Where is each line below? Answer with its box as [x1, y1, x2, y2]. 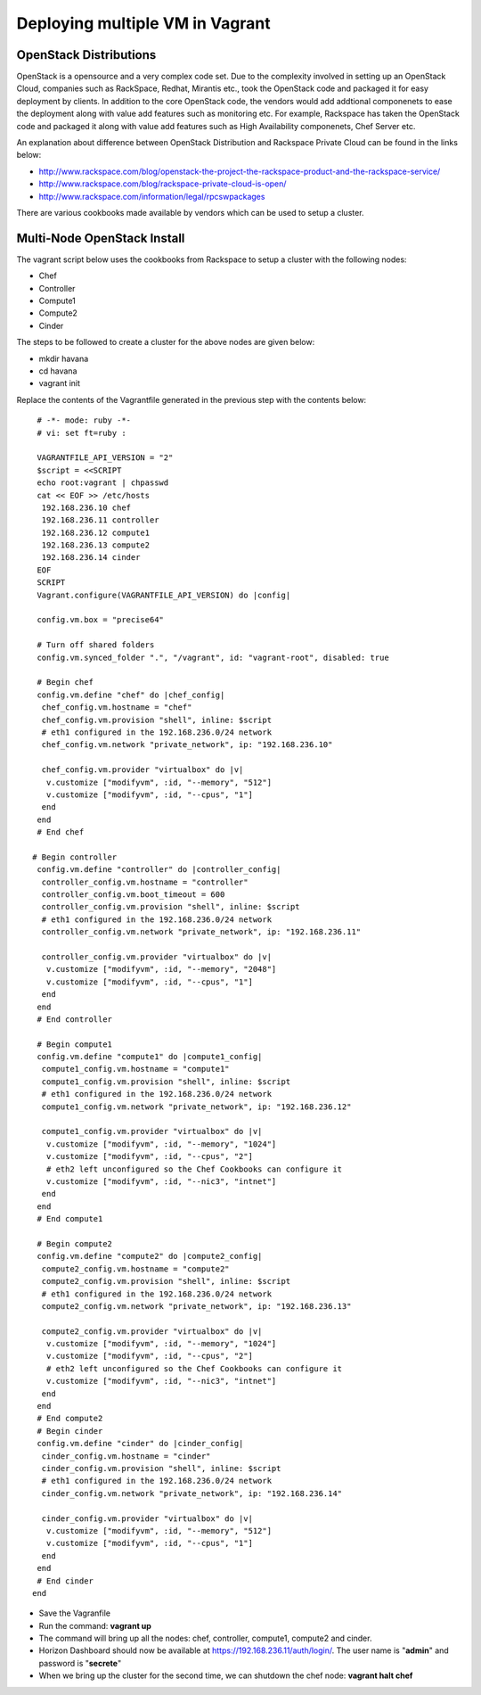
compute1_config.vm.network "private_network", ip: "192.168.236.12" [41, 1101, 352, 1112]
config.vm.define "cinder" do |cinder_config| [37, 1438, 244, 1449]
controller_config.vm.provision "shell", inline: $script [41, 901, 300, 912]
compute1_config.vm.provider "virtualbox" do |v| [41, 1126, 263, 1137]
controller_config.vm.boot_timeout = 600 [41, 890, 225, 900]
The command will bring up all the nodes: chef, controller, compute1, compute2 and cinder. [38, 1633, 372, 1644]
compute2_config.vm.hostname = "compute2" [41, 1263, 231, 1274]
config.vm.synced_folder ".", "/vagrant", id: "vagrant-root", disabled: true [37, 652, 389, 662]
